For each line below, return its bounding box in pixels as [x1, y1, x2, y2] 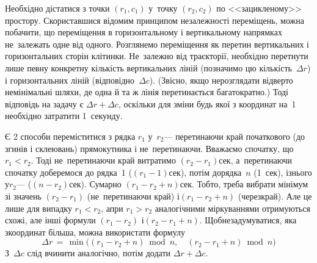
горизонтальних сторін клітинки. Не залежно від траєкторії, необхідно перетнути [5, 49, 308, 62]
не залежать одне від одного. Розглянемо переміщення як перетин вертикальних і [5, 37, 309, 50]
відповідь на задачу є [5, 97, 84, 110]
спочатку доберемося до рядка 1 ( [5, 165, 132, 178]
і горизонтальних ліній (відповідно [5, 73, 135, 86]
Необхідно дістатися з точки [5, 2, 110, 14]
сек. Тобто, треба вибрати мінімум [180, 178, 308, 190]
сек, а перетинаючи [219, 154, 293, 167]
